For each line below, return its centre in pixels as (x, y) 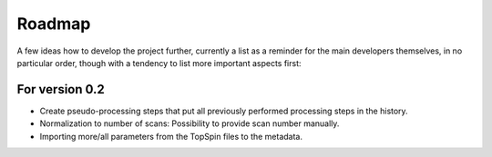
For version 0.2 (61, 89)
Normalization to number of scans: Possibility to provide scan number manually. (190, 123)
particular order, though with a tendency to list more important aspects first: (159, 63)
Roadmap (54, 24)
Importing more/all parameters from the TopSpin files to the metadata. (171, 136)
